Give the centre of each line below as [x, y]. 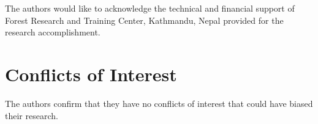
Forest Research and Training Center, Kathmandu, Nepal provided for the [144, 20]
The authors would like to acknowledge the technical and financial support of [150, 8]
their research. [32, 115]
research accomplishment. [53, 32]
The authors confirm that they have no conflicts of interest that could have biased [159, 103]
